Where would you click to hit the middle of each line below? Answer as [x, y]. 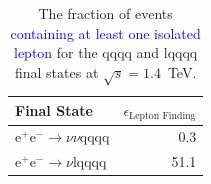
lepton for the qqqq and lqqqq [106, 52]
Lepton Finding [162, 116]
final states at [56, 71]
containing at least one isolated [105, 32]
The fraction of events [105, 13]
